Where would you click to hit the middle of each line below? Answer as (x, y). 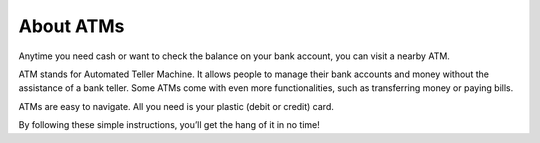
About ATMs (71, 26)
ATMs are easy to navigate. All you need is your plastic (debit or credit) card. (176, 106)
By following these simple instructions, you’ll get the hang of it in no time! (169, 125)
